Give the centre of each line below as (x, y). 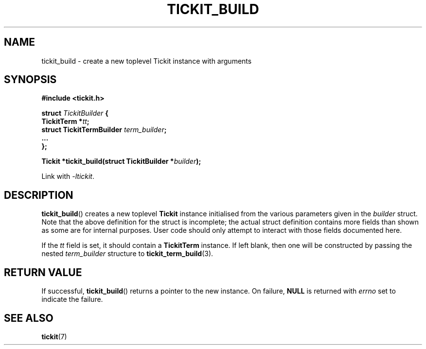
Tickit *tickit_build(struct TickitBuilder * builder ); (121, 161)
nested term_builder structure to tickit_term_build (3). (127, 254)
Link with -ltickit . (68, 176)
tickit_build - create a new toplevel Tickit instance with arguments (147, 61)
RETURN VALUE (43, 272)
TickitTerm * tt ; (65, 122)
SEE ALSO (29, 318)
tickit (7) (54, 336)
